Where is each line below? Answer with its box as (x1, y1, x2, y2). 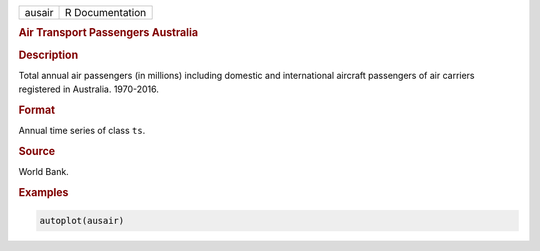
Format (18, 103, 55, 117)
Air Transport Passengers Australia (18, 26, 199, 40)
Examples (18, 186, 69, 200)
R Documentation (64, 6, 147, 19)
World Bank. (18, 166, 69, 178)
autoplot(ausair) (39, 215, 125, 226)
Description (18, 48, 79, 62)
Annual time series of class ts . (18, 125, 146, 137)
